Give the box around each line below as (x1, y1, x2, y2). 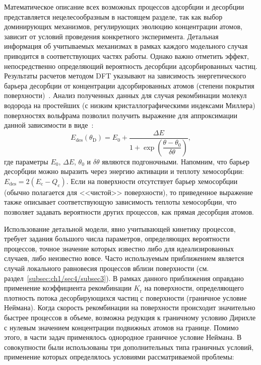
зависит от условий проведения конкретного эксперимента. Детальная (4, 31, 219, 41)
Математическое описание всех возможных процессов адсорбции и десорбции (4, 2, 244, 12)
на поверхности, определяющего (144, 283, 244, 293)
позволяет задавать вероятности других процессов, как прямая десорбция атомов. (4, 207, 254, 217)
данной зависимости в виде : (4, 120, 94, 130)
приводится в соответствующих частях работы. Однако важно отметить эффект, (4, 50, 249, 61)
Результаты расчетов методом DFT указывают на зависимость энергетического (4, 70, 246, 81)
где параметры (4, 156, 48, 166)
